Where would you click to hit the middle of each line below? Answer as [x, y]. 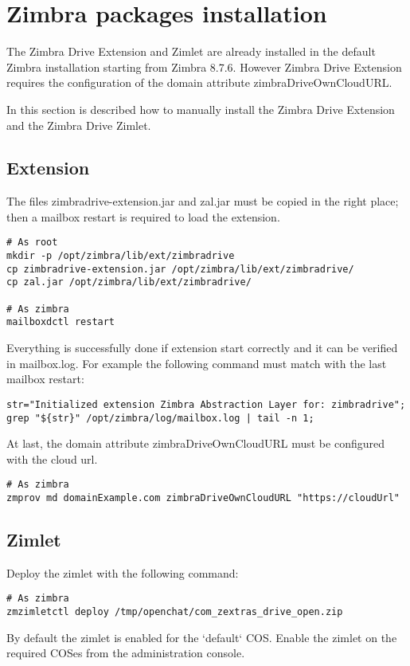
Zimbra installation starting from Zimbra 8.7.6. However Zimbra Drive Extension [204, 67]
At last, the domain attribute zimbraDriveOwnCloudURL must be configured [195, 443]
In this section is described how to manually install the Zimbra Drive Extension [201, 109]
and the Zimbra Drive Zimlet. [79, 125]
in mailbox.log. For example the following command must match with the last [197, 363]
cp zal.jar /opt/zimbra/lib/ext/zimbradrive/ [129, 282]
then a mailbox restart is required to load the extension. [143, 216]
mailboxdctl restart [61, 322]
